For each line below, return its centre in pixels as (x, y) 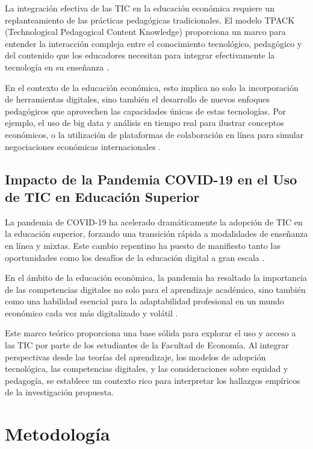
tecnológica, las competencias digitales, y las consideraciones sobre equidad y (147, 369)
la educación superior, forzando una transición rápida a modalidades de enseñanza (156, 234)
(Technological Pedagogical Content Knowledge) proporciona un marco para (145, 32)
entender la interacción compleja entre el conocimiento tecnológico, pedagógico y (153, 43)
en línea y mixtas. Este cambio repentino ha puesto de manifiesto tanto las (143, 245)
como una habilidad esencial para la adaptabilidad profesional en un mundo (144, 301)
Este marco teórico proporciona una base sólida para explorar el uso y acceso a (150, 333)
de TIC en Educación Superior (102, 196)
